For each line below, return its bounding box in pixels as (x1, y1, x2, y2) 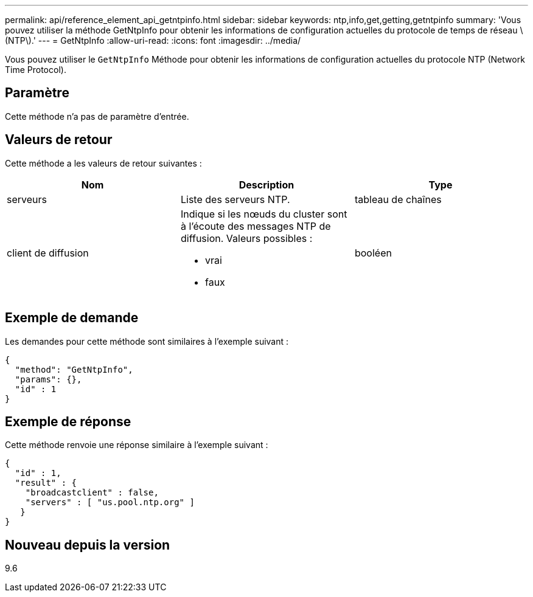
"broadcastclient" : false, (25, 488, 159, 498)
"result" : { (15, 478, 77, 488)
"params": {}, (15, 374, 82, 384)
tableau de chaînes (354, 193, 442, 205)
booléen (354, 246, 392, 259)
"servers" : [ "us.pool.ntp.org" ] (25, 497, 195, 508)
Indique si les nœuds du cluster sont (180, 207, 347, 220)
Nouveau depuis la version (5, 537, 170, 553)
